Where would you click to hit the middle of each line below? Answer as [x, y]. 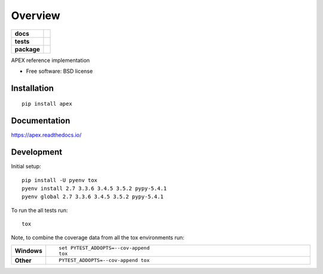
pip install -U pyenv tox [60, 180]
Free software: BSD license [59, 71]
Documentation [41, 121]
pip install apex [47, 104]
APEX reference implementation [50, 60]
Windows [28, 251]
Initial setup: [26, 167]
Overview [36, 16]
